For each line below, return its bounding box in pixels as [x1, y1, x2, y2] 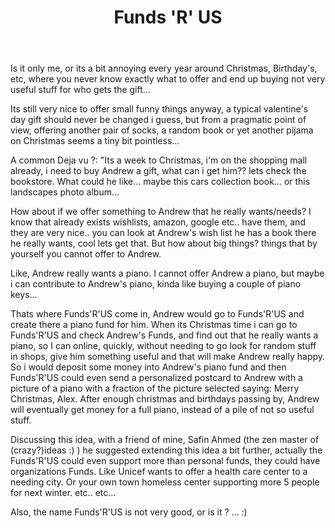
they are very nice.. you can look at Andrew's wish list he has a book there [10, 227, 317, 239]
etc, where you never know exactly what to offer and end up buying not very [10, 73, 326, 85]
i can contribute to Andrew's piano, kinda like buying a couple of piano [10, 278, 302, 290]
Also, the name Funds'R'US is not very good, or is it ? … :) [10, 506, 248, 518]
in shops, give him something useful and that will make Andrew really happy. [10, 351, 326, 363]
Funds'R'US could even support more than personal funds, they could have [10, 455, 321, 467]
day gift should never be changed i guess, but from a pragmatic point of [10, 114, 307, 126]
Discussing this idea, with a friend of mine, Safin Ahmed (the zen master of [10, 434, 320, 446]
